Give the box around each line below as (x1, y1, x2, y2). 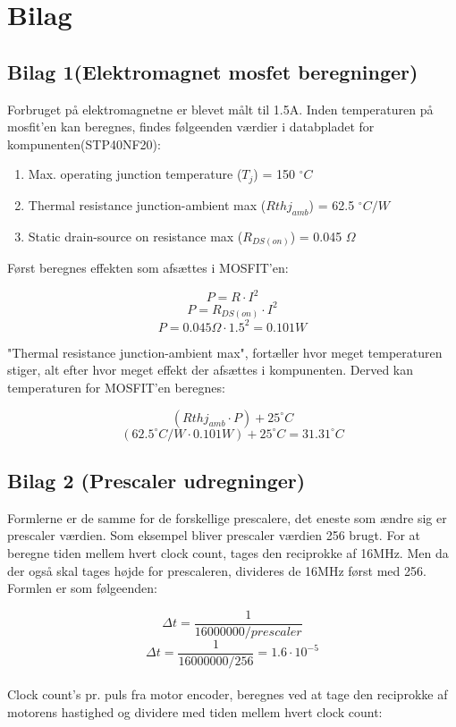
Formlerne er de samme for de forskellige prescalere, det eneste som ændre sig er (7, 508, 447, 527)
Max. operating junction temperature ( (28, 165, 242, 183)
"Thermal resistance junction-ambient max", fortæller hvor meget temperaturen (7, 342, 443, 361)
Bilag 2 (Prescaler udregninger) (7, 466, 306, 494)
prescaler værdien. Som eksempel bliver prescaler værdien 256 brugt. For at (7, 526, 420, 545)
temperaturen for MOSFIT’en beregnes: (7, 377, 225, 396)
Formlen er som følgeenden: (7, 579, 157, 597)
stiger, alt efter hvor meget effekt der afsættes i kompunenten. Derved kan (7, 360, 414, 379)
